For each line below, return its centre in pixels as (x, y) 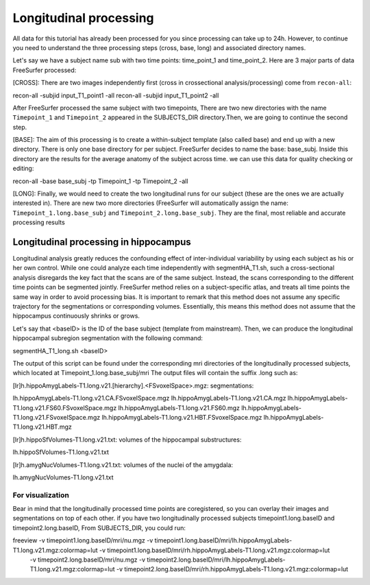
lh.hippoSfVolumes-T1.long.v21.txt (61, 452)
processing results (39, 222)
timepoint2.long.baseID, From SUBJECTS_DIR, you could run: (99, 527)
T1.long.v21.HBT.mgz (42, 427)
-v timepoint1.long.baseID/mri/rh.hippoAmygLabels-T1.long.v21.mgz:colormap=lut (215, 550)
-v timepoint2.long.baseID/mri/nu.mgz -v (88, 560)
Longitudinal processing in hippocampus (102, 242)
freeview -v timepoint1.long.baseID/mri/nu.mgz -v (83, 540)
